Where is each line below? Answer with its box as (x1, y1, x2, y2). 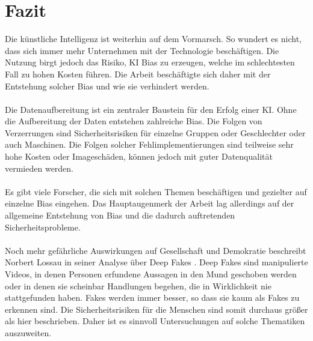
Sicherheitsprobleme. (5, 220, 81, 233)
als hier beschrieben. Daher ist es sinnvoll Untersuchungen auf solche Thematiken (5, 315, 305, 327)
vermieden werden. (5, 161, 74, 174)
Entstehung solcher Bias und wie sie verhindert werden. (5, 79, 209, 92)
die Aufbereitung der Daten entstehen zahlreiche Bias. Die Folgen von (5, 115, 262, 127)
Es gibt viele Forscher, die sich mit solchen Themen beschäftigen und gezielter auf (5, 185, 307, 198)
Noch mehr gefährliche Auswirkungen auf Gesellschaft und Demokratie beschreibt (5, 244, 306, 256)
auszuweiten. (5, 326, 52, 339)
